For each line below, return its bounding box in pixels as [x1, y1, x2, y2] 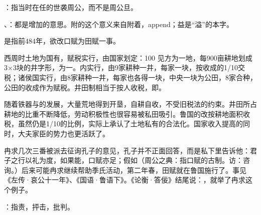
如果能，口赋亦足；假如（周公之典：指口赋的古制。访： [60, 155, 243, 165]
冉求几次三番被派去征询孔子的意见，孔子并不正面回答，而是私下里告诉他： [4, 145, 250, 155]
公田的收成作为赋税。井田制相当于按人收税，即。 [4, 82, 166, 92]
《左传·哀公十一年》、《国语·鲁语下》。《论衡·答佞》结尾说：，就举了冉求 [4, 174, 245, 185]
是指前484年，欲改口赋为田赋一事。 [4, 36, 120, 46]
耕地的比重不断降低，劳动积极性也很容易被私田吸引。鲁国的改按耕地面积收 [4, 108, 250, 119]
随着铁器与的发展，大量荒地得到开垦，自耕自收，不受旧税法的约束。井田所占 [4, 99, 257, 109]
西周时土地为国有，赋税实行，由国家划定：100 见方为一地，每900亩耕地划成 [4, 52, 252, 63]
